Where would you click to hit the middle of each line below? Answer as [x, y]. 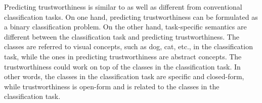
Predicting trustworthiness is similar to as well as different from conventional [123, 7]
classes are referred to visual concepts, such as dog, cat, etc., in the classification [128, 46]
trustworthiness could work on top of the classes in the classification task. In [122, 66]
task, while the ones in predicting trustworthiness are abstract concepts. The [123, 56]
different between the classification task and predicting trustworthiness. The [122, 36]
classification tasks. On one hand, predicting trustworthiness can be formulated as [131, 16]
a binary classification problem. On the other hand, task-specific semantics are [125, 27]
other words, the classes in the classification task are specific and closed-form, [124, 76]
